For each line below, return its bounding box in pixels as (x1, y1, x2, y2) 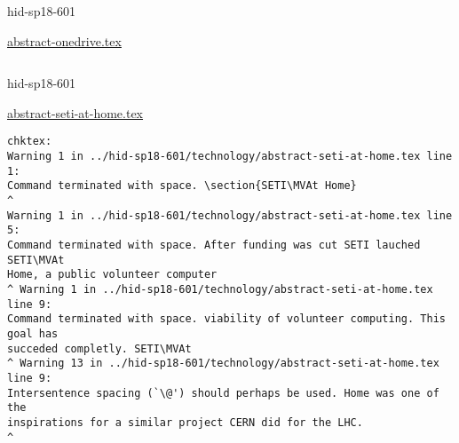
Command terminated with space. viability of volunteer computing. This (7, 312, 446, 326)
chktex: (7, 135, 52, 148)
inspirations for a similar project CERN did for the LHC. (7, 415, 363, 429)
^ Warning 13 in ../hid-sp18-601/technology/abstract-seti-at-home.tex (7, 357, 439, 370)
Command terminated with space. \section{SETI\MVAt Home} (7, 179, 357, 193)
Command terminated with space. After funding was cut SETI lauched (7, 238, 421, 251)
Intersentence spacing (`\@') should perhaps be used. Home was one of (7, 386, 439, 399)
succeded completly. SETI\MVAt (7, 342, 192, 355)
